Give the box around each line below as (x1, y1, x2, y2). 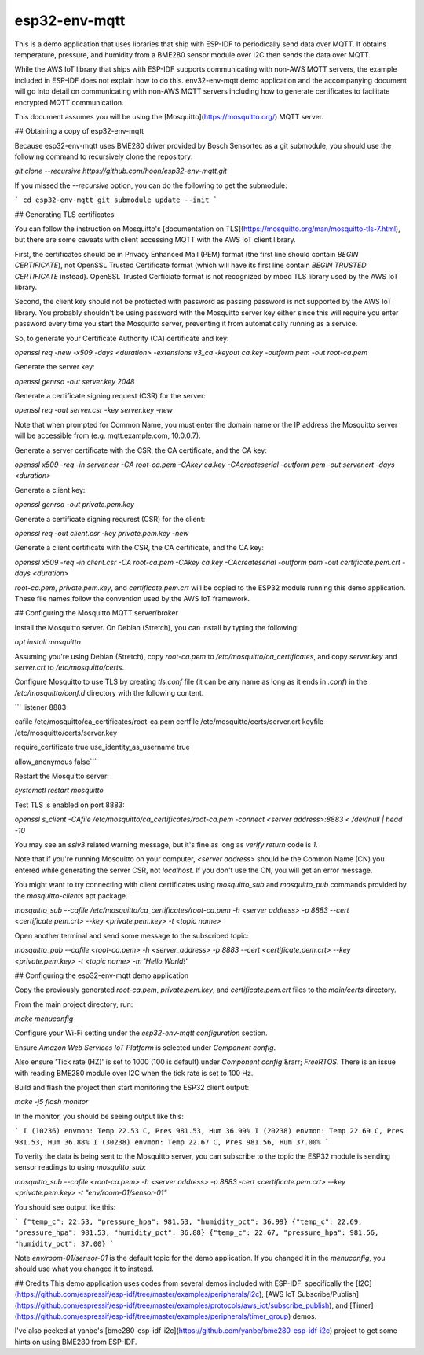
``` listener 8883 (14, 703, 67, 712)
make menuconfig (14, 1014, 74, 1023)
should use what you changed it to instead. (14, 1264, 154, 1273)
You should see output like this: (14, 1203, 116, 1212)
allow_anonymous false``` (14, 757, 97, 766)
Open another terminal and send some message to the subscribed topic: (14, 931, 249, 940)
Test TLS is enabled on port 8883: (14, 800, 125, 810)
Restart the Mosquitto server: (14, 771, 109, 781)
